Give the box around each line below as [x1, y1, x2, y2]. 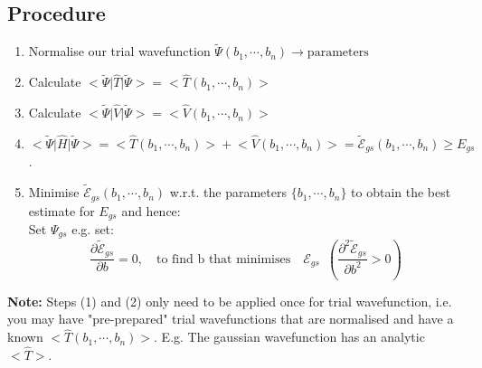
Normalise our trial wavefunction [28, 42, 211, 61]
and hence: [121, 201, 181, 220]
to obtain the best [351, 183, 451, 202]
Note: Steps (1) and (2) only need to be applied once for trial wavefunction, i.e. [7, 291, 452, 310]
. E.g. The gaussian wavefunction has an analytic [154, 327, 425, 346]
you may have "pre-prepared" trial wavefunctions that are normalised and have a [7, 309, 454, 328]
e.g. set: [71, 220, 114, 239]
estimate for [28, 201, 95, 220]
